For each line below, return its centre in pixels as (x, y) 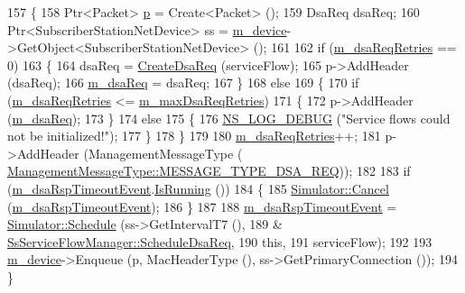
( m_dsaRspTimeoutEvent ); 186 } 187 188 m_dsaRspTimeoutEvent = (202, 206)
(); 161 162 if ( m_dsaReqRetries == (355, 47)
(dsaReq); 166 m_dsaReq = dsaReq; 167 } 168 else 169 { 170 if (183, 82)
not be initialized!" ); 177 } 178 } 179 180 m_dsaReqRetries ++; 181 (194, 136)
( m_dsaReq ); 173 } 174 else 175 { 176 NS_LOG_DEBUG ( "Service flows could (229, 118)
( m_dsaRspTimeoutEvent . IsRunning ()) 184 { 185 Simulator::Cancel (198, 188)
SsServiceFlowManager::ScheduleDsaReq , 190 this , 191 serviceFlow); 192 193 (220, 241)
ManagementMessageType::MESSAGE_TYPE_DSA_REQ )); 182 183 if (209, 171)
